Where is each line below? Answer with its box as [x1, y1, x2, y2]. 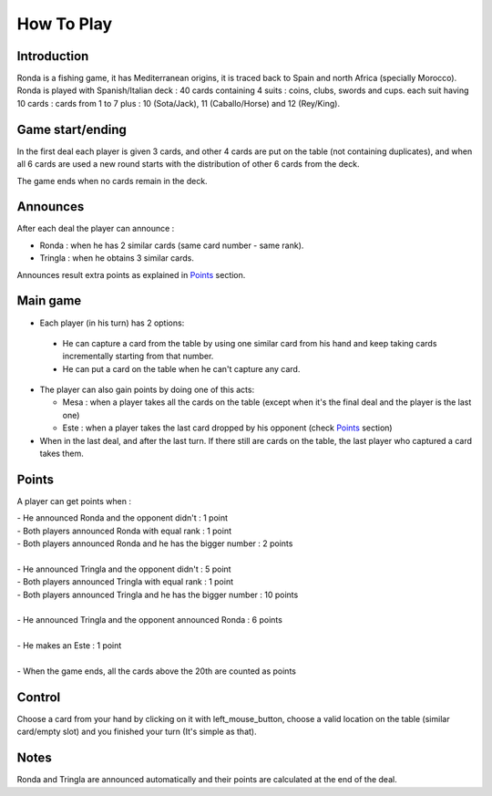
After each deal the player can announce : [16, 223, 175, 234]
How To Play [16, 14, 113, 34]
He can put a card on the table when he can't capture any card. [62, 363, 301, 374]
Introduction [16, 48, 89, 64]
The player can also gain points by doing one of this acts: [39, 384, 255, 396]
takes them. [39, 448, 84, 460]
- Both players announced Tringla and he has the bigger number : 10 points [16, 589, 299, 600]
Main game [16, 293, 82, 309]
